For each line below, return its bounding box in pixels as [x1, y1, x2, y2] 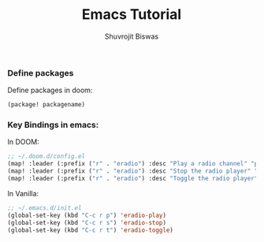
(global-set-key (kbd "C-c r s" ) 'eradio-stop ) [7, 218, 167, 226]
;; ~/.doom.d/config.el [7, 152, 86, 161]
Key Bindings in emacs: [7, 120, 99, 131]
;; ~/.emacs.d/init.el [7, 203, 82, 212]
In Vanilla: [7, 188, 39, 198]
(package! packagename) [7, 101, 86, 109]
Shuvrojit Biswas [104, 32, 159, 41]
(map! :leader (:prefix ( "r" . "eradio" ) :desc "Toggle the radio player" [7, 175, 258, 183]
